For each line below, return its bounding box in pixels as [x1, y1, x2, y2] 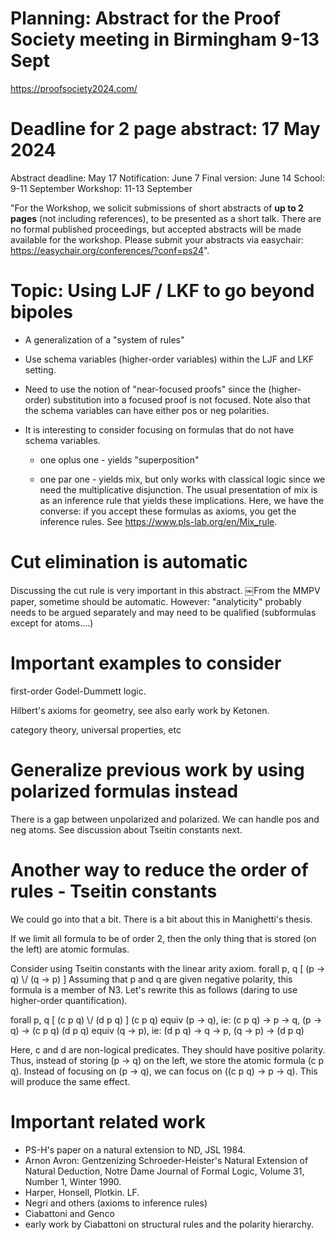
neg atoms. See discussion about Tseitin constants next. [10, 823, 243, 836]
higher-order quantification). [10, 994, 128, 1006]
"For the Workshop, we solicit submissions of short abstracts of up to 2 [10, 202, 304, 214]
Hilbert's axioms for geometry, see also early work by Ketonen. [10, 704, 270, 716]
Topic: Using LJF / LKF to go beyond [10, 280, 315, 302]
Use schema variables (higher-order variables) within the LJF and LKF [24, 353, 315, 365]
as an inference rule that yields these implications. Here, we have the [39, 494, 325, 506]
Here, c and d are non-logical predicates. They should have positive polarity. [10, 1043, 326, 1056]
